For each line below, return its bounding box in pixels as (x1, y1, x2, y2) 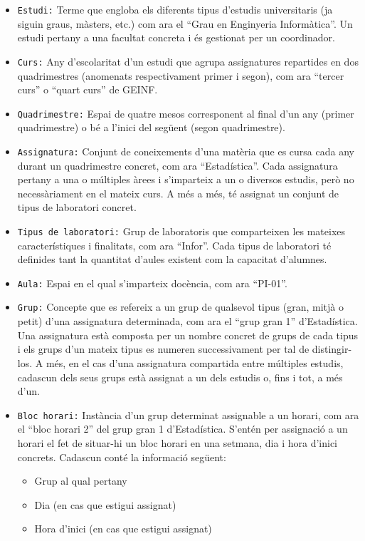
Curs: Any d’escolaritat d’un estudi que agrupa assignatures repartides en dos (17, 53, 359, 68)
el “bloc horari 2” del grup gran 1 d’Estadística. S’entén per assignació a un (17, 421, 348, 436)
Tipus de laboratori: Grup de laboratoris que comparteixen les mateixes (17, 223, 346, 238)
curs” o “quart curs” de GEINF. (17, 82, 158, 97)
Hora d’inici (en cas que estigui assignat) (34, 521, 212, 536)
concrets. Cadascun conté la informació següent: (17, 449, 226, 464)
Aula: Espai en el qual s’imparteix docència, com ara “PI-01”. (17, 275, 287, 290)
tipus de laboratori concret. (17, 200, 137, 215)
